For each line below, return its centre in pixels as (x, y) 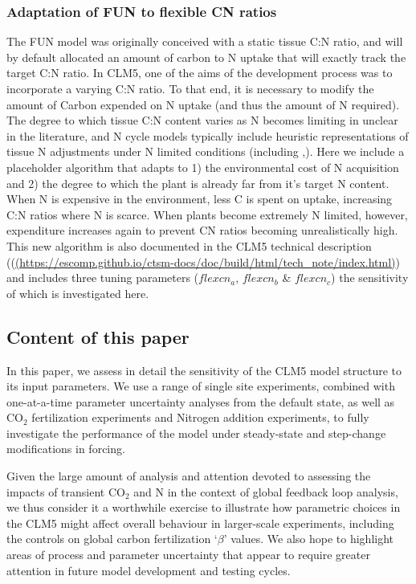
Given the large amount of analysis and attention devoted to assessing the (189, 476)
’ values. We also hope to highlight (309, 539)
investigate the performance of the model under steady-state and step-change (196, 433)
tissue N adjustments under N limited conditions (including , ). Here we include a (206, 151)
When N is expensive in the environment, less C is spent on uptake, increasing (200, 199)
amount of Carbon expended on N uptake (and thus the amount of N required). (203, 104)
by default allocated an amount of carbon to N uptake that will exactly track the (206, 57)
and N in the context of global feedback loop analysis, (266, 491)
